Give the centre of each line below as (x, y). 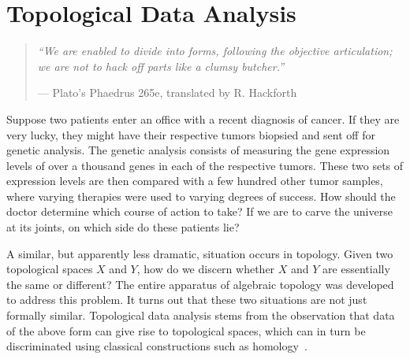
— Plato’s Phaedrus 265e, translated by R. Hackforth (167, 93)
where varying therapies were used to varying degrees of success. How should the (201, 196)
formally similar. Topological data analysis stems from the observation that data (201, 315)
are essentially (356, 269)
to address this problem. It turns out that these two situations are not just (187, 300)
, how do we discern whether (206, 269)
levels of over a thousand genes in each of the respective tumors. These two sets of (205, 165)
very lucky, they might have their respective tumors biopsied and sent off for (191, 134)
